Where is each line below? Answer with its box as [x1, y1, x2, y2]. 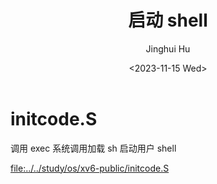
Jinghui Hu [145, 42, 191, 55]
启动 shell [128, 9, 208, 32]
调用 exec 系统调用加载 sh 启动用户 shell [10, 142, 177, 154]
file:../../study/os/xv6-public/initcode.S [10, 162, 170, 174]
